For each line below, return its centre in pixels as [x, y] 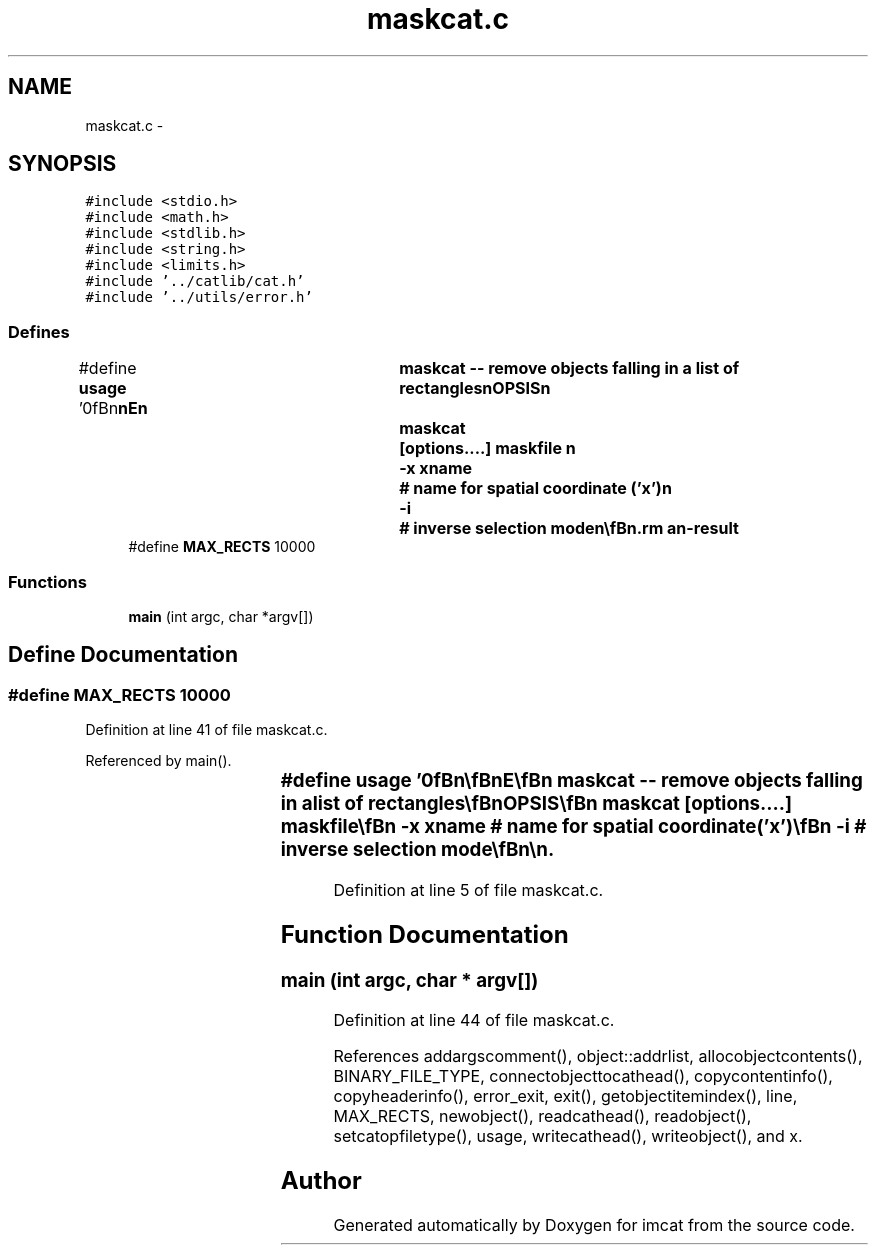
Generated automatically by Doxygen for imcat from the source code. [594, 1225]
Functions [47, 581]
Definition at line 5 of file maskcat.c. [468, 889]
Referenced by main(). [158, 761]
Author [321, 1181]
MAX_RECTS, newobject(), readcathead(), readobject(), [542, 1116]
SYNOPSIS [62, 164]
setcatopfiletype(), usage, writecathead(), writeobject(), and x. [568, 1136]
